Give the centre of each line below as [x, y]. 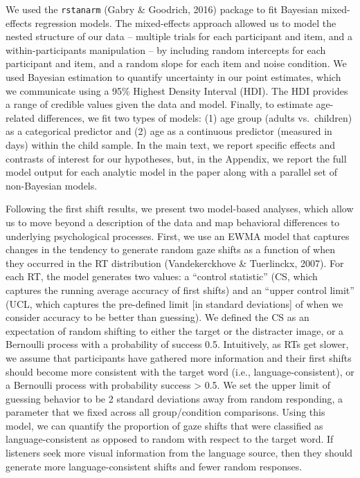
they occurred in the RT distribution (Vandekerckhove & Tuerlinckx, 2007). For [175, 263]
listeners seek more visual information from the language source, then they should [179, 453]
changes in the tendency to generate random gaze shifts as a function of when [170, 249]
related [20, 117]
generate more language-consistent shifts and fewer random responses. [154, 466]
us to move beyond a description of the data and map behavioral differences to [173, 222]
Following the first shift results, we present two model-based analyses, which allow [180, 209]
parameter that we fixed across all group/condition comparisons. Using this [165, 412]
